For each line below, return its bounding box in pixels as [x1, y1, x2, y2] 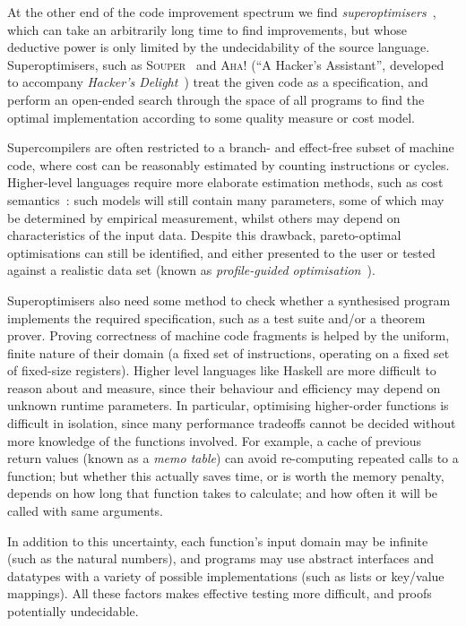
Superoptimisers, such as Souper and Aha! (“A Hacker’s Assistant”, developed [7, 55, 444, 73]
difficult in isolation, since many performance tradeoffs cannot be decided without [7, 414, 456, 433]
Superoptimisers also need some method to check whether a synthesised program [7, 290, 451, 309]
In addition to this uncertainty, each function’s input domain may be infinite [7, 531, 428, 550]
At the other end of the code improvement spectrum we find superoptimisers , [7, 3, 436, 21]
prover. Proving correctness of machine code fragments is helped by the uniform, [7, 326, 450, 345]
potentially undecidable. [7, 602, 139, 620]
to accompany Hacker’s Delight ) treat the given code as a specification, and [7, 73, 428, 91]
